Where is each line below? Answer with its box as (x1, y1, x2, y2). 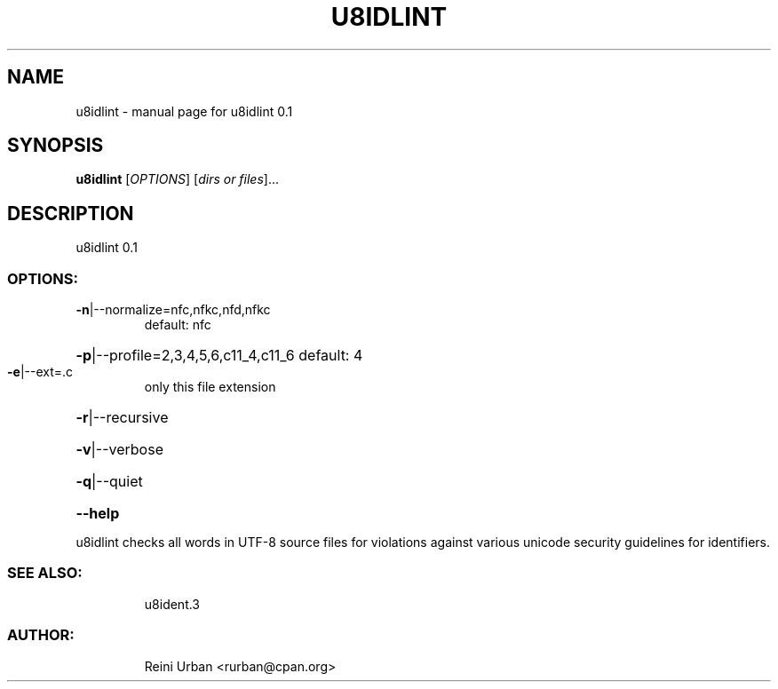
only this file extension (144, 379, 276, 395)
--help (75, 504, 120, 523)
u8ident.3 (144, 596, 201, 612)
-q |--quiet (75, 472, 143, 491)
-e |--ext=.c (7, 364, 74, 380)
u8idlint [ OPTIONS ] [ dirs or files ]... (75, 171, 280, 187)
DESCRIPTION (7, 202, 134, 225)
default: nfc (144, 317, 211, 333)
